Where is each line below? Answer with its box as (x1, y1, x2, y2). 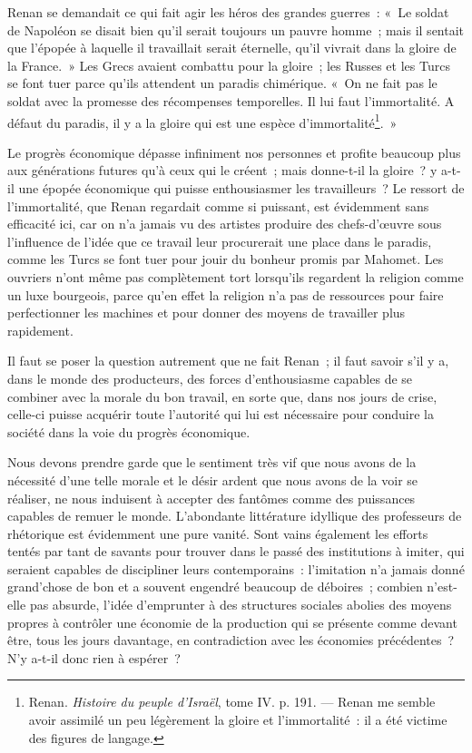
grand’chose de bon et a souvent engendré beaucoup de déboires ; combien (7, 577, 423, 596)
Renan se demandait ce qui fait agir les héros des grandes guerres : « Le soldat (7, 3, 449, 21)
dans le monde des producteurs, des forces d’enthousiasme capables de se (7, 368, 413, 387)
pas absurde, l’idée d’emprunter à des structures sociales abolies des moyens (29, 595, 452, 614)
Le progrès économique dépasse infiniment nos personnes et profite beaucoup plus (7, 142, 461, 161)
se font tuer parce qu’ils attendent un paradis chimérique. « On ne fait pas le (7, 73, 438, 93)
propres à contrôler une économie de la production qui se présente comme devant (7, 612, 457, 631)
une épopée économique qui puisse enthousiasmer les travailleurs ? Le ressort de (18, 179, 465, 197)
